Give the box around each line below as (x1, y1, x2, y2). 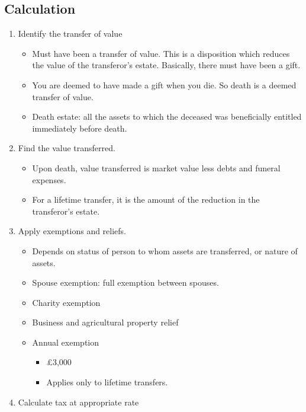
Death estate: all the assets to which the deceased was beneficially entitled (32, 110, 302, 123)
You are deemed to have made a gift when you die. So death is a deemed (32, 78, 297, 91)
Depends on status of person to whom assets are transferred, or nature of (32, 244, 298, 257)
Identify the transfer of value (18, 27, 123, 40)
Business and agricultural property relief (32, 316, 179, 328)
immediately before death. (32, 122, 127, 134)
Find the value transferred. (18, 142, 115, 154)
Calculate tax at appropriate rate (18, 395, 139, 408)
